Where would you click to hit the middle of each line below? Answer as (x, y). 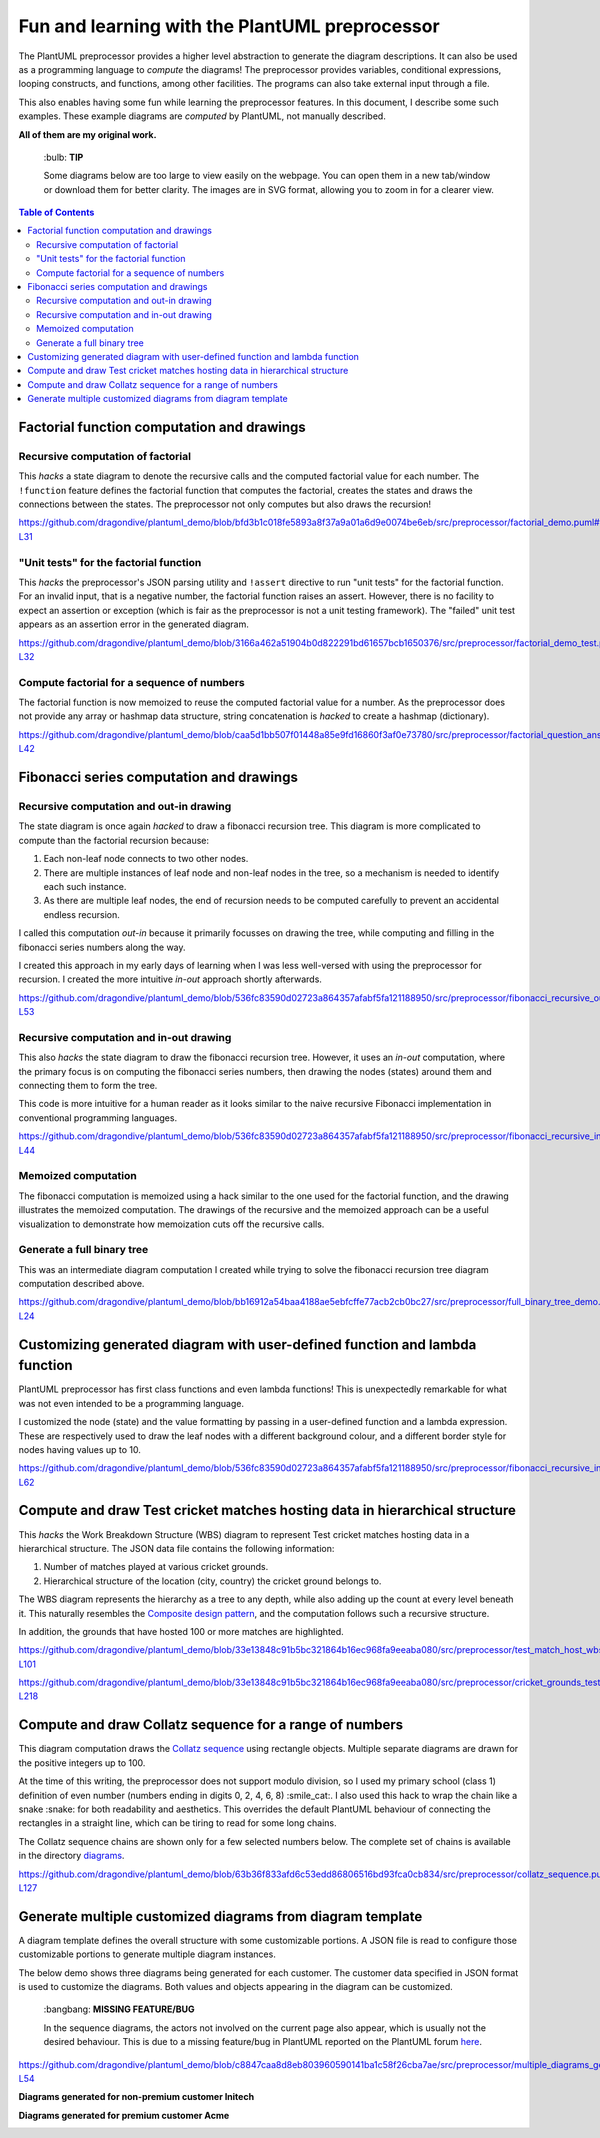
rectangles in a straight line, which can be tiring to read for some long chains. (177, 1823)
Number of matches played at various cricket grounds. (156, 1567)
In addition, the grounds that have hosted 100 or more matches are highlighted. (181, 1631)
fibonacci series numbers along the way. (102, 947)
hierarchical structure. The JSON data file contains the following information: (176, 1548)
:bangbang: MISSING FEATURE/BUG (119, 2009)
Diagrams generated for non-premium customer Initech (136, 2097)
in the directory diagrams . (71, 1856)
